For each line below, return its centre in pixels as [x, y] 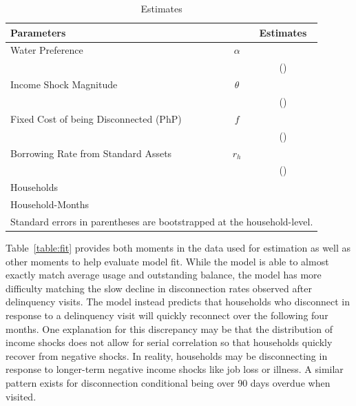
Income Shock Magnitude [64, 84]
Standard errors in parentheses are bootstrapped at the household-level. [162, 221]
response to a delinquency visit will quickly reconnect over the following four [167, 315]
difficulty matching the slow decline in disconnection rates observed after [159, 288]
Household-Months [50, 204]
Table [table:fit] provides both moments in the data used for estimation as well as [178, 247]
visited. [21, 396]
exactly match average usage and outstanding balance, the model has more [164, 275]
